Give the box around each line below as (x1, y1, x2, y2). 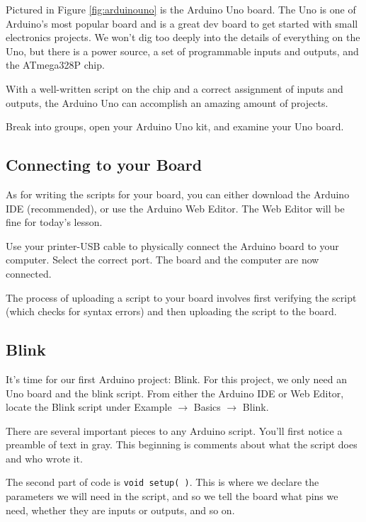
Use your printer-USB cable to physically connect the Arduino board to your (6, 238, 339, 253)
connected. (6, 266, 52, 280)
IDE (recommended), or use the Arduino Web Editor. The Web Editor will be (6, 200, 345, 215)
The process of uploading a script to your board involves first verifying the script (6, 290, 357, 305)
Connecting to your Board (6, 154, 202, 176)
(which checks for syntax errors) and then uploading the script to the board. (6, 304, 337, 319)
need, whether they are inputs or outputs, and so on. (6, 502, 235, 517)
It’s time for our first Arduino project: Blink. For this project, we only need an (6, 371, 347, 386)
